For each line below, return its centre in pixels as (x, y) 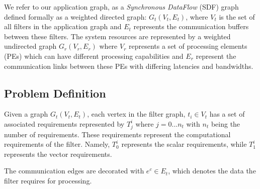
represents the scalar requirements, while (184, 144)
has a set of (227, 114)
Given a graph (26, 114)
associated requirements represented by (64, 123)
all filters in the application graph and (63, 26)
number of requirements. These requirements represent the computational (117, 134)
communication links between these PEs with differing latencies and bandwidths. (129, 66)
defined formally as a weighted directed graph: (75, 16)
